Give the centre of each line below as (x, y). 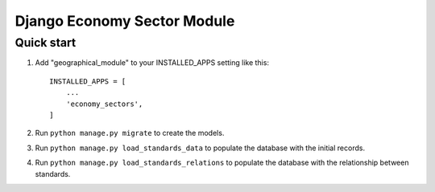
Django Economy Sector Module (125, 21)
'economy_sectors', (104, 104)
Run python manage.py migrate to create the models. (130, 133)
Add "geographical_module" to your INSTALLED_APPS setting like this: (152, 63)
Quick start (46, 43)
